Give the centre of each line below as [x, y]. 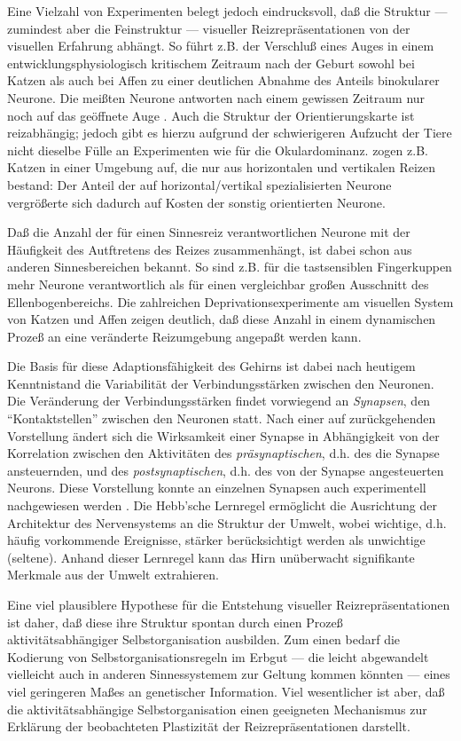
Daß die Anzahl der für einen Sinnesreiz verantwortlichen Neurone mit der [209, 232]
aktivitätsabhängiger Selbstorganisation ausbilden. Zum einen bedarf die [204, 639]
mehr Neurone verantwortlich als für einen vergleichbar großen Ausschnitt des [218, 284]
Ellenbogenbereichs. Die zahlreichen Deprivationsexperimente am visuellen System [230, 301]
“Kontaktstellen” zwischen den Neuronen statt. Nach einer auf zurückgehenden [222, 418]
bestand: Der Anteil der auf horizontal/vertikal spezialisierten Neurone [199, 184]
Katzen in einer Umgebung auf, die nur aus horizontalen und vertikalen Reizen [222, 167]
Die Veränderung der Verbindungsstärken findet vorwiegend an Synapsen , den [219, 401]
